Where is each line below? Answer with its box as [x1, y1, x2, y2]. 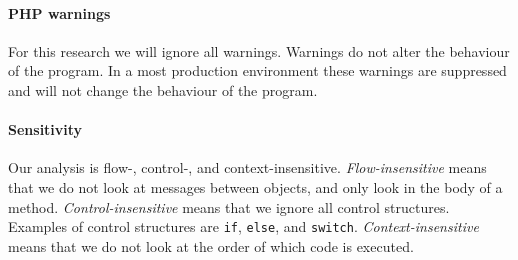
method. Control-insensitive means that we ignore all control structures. [8, 196, 450, 217]
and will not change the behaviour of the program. [8, 79, 318, 100]
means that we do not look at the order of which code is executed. [8, 235, 414, 256]
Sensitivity [8, 119, 83, 140]
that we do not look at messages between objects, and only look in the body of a [8, 176, 503, 197]
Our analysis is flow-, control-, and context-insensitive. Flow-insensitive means [8, 157, 487, 178]
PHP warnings [8, 2, 111, 23]
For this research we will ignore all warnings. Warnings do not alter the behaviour [8, 40, 510, 61]
